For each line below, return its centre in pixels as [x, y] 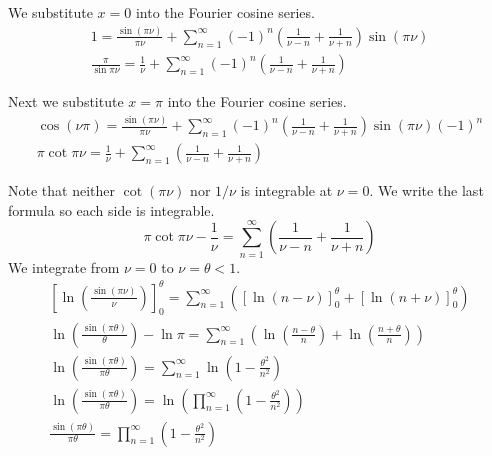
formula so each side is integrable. [111, 209]
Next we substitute [66, 101]
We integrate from [64, 266]
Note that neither [61, 190]
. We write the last [426, 190]
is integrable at [286, 190]
